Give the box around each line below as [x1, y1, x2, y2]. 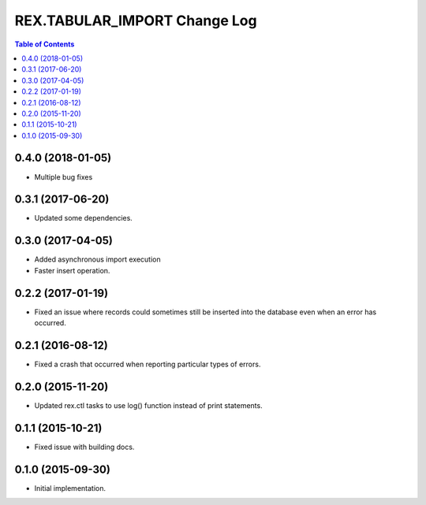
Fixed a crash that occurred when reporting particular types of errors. [34, 359, 261, 369]
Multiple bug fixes [34, 172, 93, 181]
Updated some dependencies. [34, 214, 133, 223]
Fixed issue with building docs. [34, 442, 135, 451]
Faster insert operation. [34, 265, 110, 275]
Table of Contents [14, 39, 75, 49]
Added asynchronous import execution [34, 254, 161, 264]
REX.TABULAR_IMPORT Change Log [14, 12, 257, 29]
